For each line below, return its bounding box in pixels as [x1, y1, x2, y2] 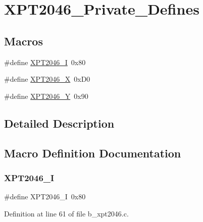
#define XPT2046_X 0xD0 [4, 74, 90, 84]
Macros [4, 33, 43, 48]
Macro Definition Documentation [4, 145, 181, 160]
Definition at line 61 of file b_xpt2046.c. [4, 208, 129, 218]
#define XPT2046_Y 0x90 [4, 90, 88, 101]
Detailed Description [4, 115, 115, 131]
